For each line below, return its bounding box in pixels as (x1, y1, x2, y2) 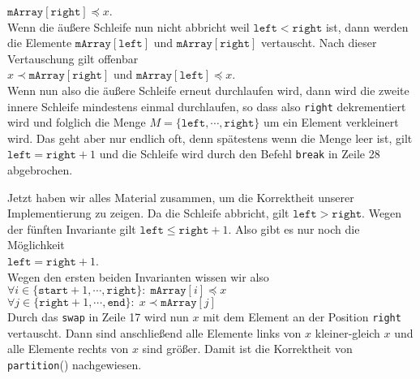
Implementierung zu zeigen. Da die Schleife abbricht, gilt (7, 205, 289, 222)
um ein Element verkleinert (263, 114, 399, 131)
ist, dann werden (325, 18, 409, 35)
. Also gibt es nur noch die (228, 220, 360, 237)
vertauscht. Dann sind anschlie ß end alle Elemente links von (7, 324, 302, 341)
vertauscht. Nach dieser (261, 34, 377, 51)
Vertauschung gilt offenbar (7, 50, 139, 67)
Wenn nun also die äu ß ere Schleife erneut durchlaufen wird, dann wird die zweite (7, 81, 409, 98)
